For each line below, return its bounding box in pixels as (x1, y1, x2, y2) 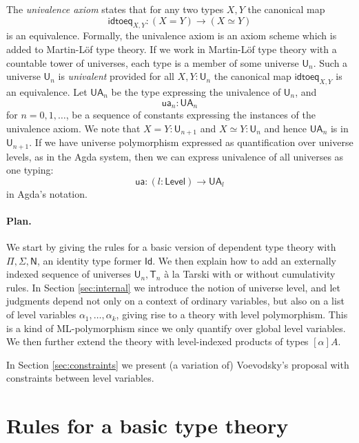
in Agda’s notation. (6, 186, 88, 200)
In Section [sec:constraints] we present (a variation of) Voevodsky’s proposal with (6, 357, 349, 371)
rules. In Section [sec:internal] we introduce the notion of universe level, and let (6, 280, 340, 294)
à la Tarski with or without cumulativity (164, 267, 336, 281)
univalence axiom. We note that (6, 121, 141, 135)
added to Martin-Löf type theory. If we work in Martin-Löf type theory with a (6, 41, 337, 56)
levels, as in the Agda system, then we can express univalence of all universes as (6, 149, 344, 163)
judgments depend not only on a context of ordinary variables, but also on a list (6, 293, 345, 308)
